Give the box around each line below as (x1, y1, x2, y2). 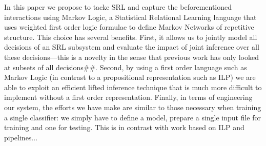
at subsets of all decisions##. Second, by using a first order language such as (4, 61, 247, 72)
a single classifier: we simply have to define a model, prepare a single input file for (4, 112, 261, 122)
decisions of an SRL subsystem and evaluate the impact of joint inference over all (4, 41, 259, 52)
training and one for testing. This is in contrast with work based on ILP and (4, 122, 244, 133)
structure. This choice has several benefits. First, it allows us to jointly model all (4, 31, 257, 42)
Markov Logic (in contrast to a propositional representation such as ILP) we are (4, 72, 256, 82)
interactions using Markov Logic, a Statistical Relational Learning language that (4, 11, 257, 22)
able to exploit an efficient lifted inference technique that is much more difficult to (4, 81, 262, 92)
